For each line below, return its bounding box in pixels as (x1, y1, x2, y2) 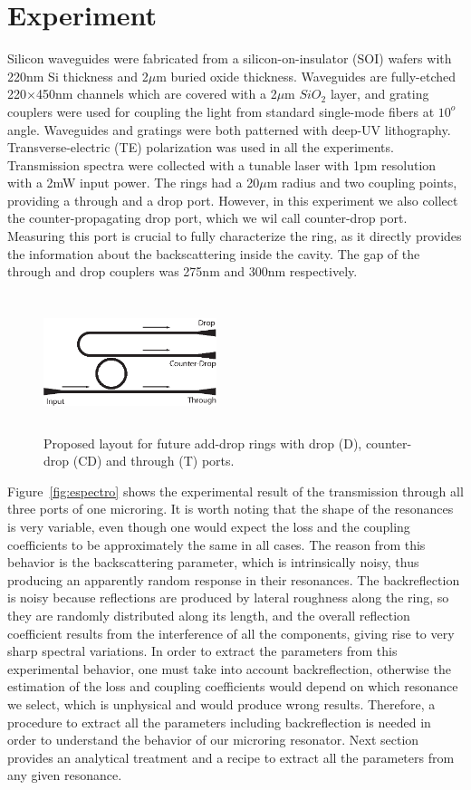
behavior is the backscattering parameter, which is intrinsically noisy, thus (7, 553, 419, 572)
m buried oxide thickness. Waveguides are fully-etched (156, 66, 457, 85)
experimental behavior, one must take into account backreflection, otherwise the (7, 659, 451, 678)
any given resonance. (7, 766, 122, 785)
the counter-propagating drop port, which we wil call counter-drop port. (7, 208, 408, 227)
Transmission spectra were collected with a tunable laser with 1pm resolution (7, 155, 437, 174)
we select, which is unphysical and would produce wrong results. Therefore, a (7, 694, 436, 713)
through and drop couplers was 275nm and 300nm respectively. (7, 262, 358, 281)
